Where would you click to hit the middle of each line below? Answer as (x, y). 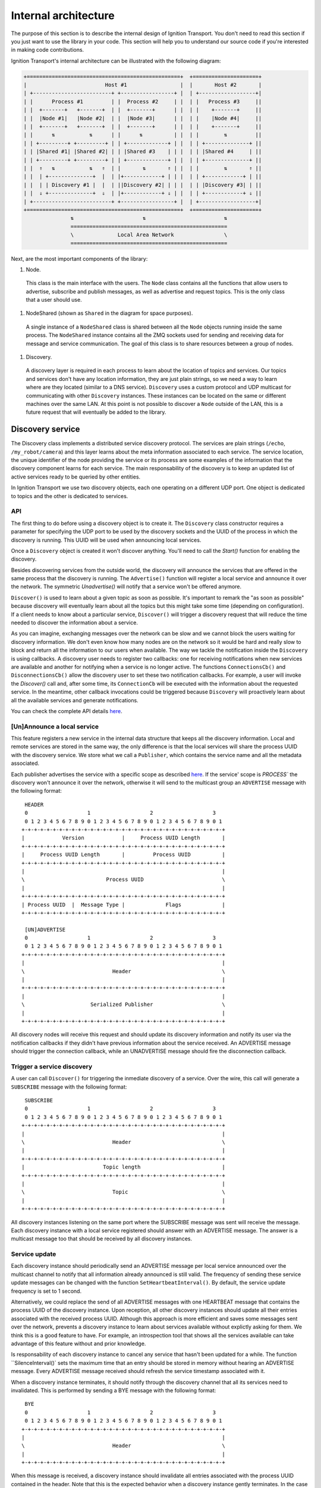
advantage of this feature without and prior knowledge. (78, 1343)
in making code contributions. (48, 50)
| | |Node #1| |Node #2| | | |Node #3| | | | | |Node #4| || (143, 118)
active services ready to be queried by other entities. (76, 477)
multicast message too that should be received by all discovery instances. (102, 1239)
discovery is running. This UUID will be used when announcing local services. (106, 540)
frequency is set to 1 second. (46, 1291)
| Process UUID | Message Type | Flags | (123, 904)
